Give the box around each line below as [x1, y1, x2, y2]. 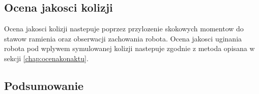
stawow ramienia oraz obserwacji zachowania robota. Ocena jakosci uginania [4, 33, 242, 43]
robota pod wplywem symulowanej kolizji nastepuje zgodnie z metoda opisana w [4, 43, 255, 54]
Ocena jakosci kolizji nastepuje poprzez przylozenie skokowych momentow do [4, 23, 244, 34]
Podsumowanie [4, 77, 84, 93]
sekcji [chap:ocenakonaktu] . [4, 53, 89, 63]
